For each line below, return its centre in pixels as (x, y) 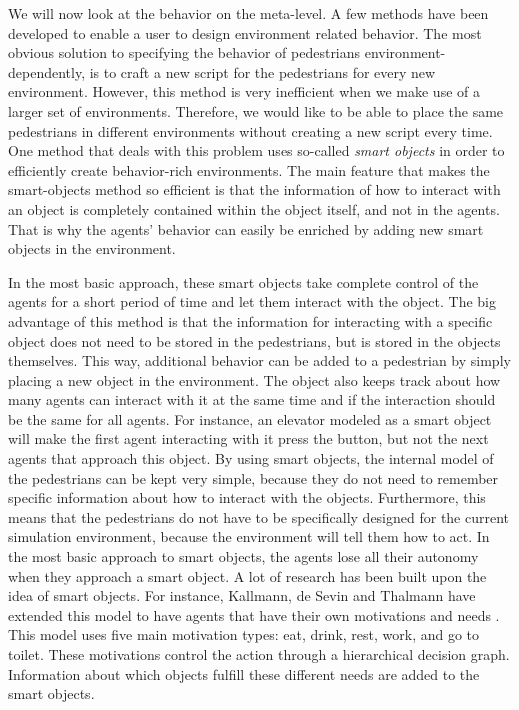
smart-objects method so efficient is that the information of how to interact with (254, 189)
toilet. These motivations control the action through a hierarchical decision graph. (259, 654)
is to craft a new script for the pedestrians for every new (262, 71)
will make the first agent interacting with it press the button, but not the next (248, 438)
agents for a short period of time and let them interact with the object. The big (252, 301)
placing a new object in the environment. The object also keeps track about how (254, 379)
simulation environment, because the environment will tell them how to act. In (249, 536)
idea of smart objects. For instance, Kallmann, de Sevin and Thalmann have (242, 595)
